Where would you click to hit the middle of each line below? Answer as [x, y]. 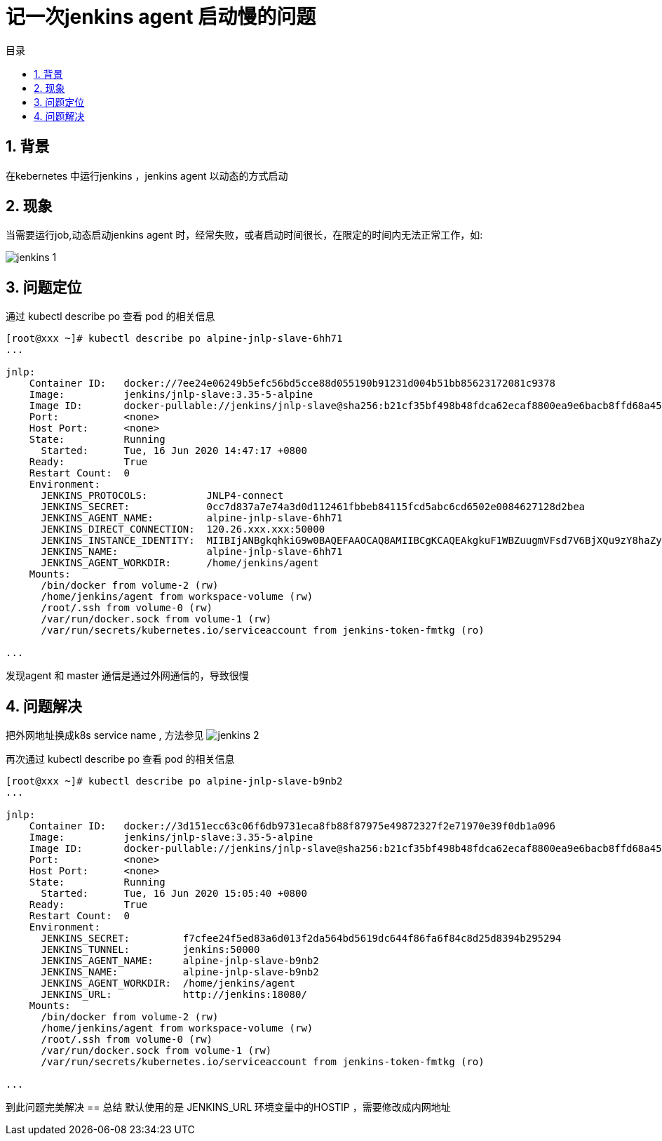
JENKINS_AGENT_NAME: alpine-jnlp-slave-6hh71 [192, 518]
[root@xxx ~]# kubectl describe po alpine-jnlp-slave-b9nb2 [174, 781]
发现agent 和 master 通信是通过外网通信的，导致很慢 [127, 676]
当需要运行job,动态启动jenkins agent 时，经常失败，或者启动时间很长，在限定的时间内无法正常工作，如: [244, 235]
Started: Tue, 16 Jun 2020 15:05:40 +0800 [174, 894]
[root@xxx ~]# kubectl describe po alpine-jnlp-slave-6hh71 [174, 339]
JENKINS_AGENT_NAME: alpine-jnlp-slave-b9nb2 [180, 961]
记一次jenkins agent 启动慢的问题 [161, 17]
